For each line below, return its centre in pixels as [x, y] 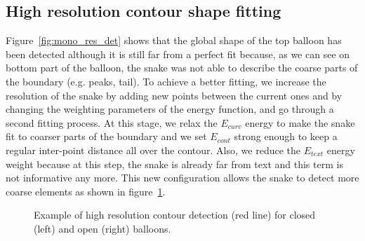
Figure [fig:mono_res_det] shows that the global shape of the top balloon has [174, 40]
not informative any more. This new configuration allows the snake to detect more [182, 178]
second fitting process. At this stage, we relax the [112, 122]
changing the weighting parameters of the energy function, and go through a [170, 109]
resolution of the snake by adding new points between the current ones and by [174, 95]
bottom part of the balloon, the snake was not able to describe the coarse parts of [182, 68]
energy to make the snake [300, 122]
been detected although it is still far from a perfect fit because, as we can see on [178, 54]
